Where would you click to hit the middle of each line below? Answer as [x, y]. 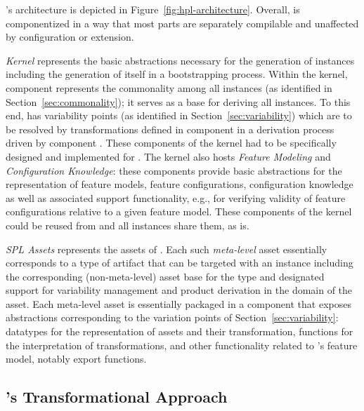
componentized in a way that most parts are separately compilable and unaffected [182, 23]
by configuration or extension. [70, 37]
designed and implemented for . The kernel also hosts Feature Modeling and [168, 156]
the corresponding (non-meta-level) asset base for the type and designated [165, 276]
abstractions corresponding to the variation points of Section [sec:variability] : [172, 317]
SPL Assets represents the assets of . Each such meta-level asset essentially [167, 249]
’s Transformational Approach [117, 397]
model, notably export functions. [76, 359]
